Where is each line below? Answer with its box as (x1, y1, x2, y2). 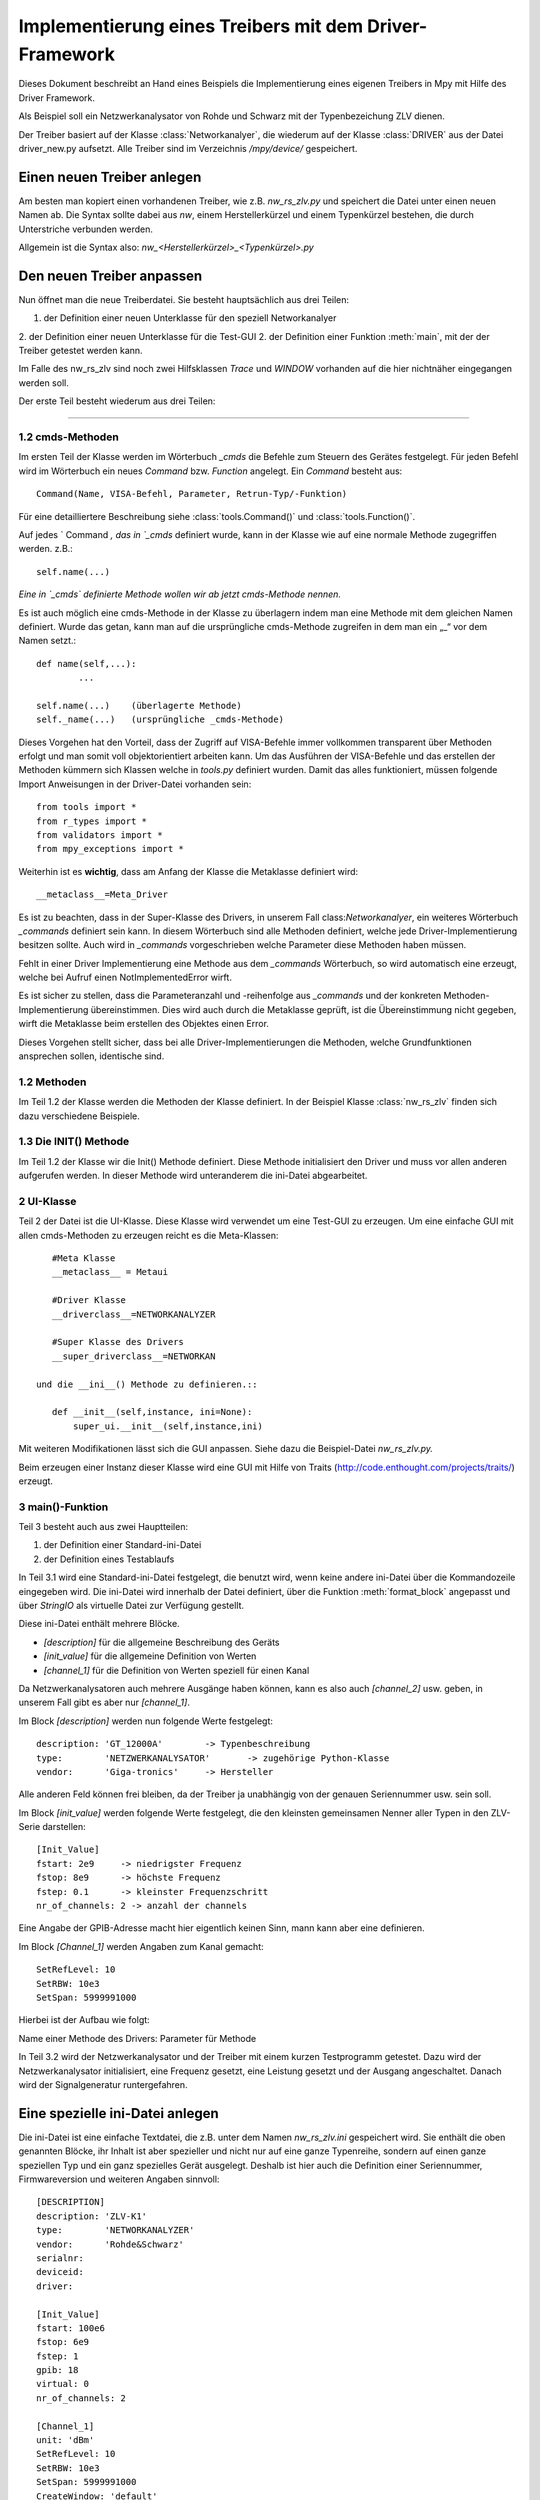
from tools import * (36, 801, 137, 813)
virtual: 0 (36, 2378, 90, 2390)
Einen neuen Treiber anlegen (18, 168, 202, 185)
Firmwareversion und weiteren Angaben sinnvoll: (18, 2173, 220, 2185)
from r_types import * (36, 815, 148, 827)
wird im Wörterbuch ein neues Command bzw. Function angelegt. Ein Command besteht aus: (18, 465, 403, 477)
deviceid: (36, 2266, 84, 2278)
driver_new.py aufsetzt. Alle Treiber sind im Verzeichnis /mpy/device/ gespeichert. (18, 142, 358, 154)
